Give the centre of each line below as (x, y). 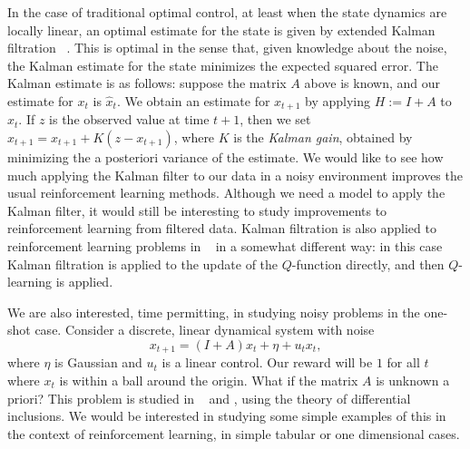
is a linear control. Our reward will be (267, 362)
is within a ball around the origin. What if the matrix (209, 380)
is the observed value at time (129, 119)
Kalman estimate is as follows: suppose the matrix (147, 83)
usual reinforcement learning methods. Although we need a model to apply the (226, 193)
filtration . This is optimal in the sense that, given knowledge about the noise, (227, 48)
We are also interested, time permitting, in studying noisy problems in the (214, 312)
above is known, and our (372, 83)
